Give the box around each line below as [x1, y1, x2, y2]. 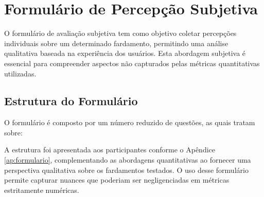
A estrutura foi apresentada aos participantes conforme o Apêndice [4, 144, 216, 155]
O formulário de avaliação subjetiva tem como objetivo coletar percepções [4, 28, 237, 38]
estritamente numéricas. [4, 184, 79, 195]
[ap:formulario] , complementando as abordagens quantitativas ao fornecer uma [4, 154, 251, 165]
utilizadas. [4, 68, 37, 78]
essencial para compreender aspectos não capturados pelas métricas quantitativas [4, 57, 260, 68]
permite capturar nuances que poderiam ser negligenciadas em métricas [4, 174, 230, 185]
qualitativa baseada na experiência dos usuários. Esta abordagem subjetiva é [4, 48, 246, 58]
